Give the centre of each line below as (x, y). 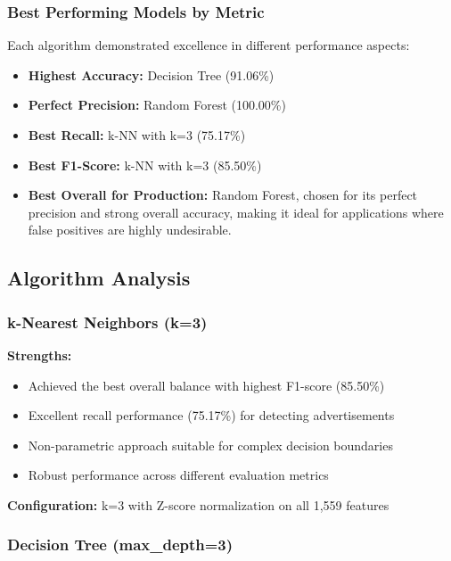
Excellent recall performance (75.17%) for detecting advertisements (211, 415)
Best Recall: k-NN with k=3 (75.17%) (137, 135)
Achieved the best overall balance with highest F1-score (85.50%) (206, 385)
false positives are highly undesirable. (130, 230)
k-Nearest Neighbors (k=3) (107, 322)
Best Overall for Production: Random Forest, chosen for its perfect (223, 195)
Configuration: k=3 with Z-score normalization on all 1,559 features (198, 504)
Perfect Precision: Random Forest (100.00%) (157, 105)
